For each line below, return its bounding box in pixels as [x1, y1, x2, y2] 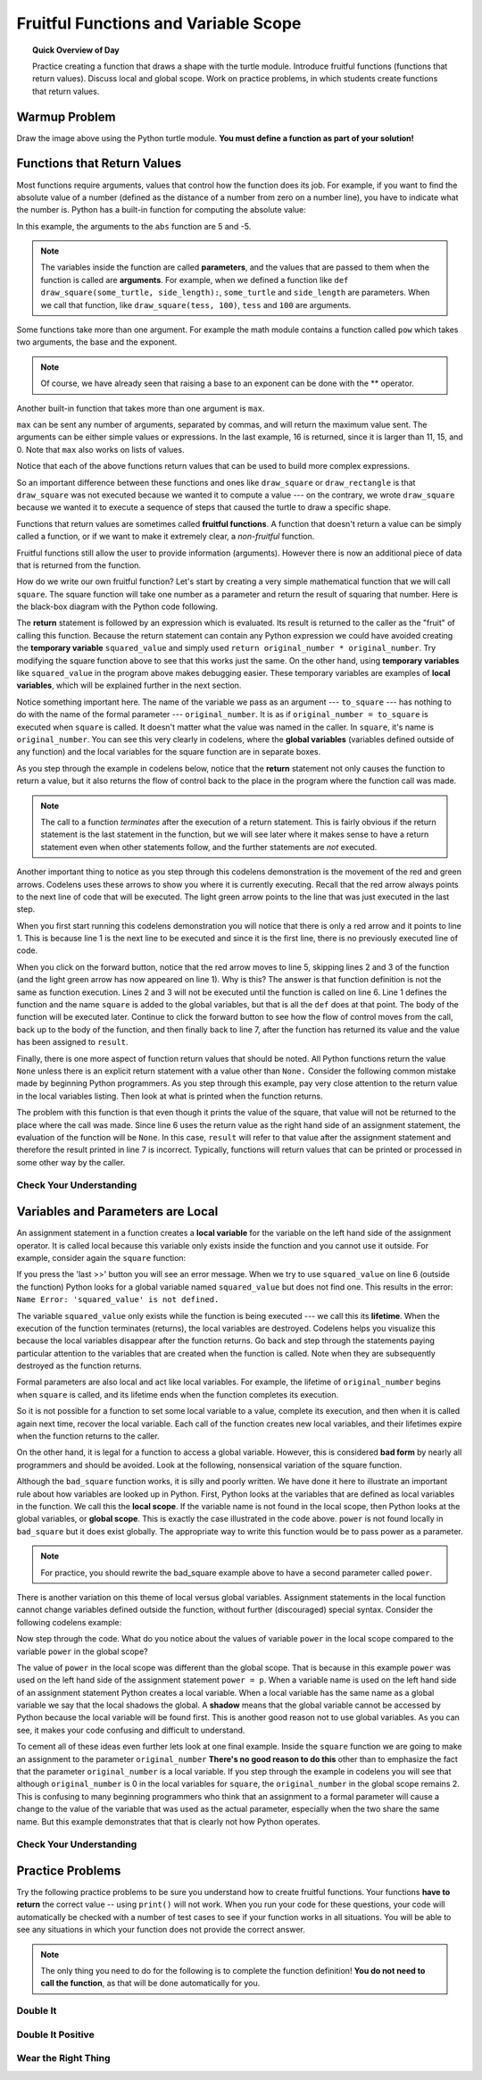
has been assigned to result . [16, 1037, 129, 1048]
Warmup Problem [16, 109, 116, 124]
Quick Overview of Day [32, 45, 120, 55]
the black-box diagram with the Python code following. [16, 601, 219, 612]
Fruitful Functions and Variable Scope [16, 13, 302, 33]
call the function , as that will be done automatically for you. [40, 1978, 261, 1989]
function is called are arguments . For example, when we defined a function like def [40, 274, 349, 285]
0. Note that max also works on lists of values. [16, 444, 185, 455]
